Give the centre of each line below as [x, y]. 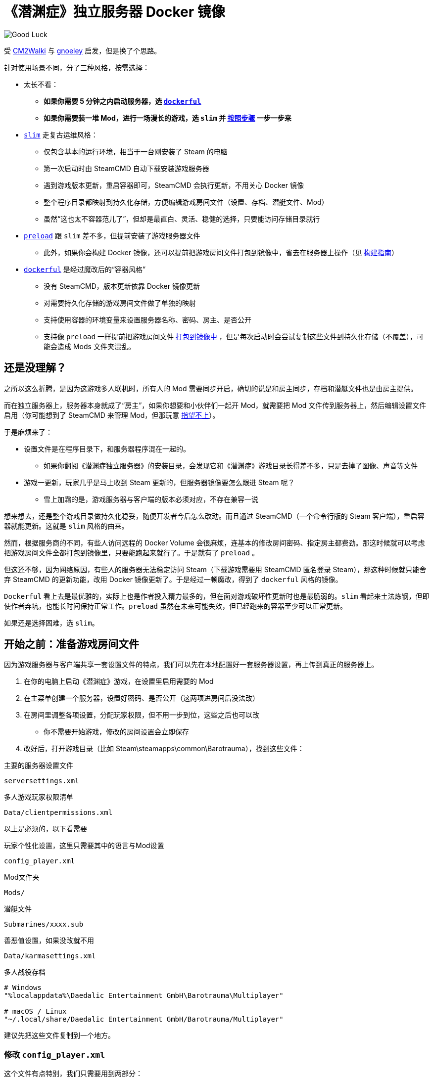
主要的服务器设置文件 [39, 765]
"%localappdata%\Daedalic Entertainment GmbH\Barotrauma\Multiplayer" [144, 996]
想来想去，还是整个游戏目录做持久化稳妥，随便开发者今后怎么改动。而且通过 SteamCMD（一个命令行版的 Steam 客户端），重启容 [214, 516]
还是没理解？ [35, 368]
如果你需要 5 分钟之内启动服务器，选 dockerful [122, 101]
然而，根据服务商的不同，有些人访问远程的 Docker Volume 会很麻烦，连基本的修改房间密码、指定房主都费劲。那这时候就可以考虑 [215, 542]
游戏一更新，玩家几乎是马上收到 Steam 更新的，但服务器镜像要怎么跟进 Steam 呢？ [159, 482]
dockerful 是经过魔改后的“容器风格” [85, 269]
